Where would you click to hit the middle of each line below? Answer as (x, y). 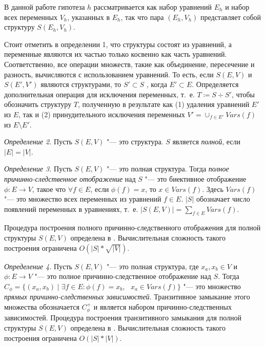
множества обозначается (42, 306)
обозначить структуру (38, 104)
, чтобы (243, 94)
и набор (237, 7)
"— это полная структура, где (153, 266)
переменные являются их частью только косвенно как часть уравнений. (116, 54)
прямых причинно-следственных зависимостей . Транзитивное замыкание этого (127, 297)
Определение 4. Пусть (38, 266)
